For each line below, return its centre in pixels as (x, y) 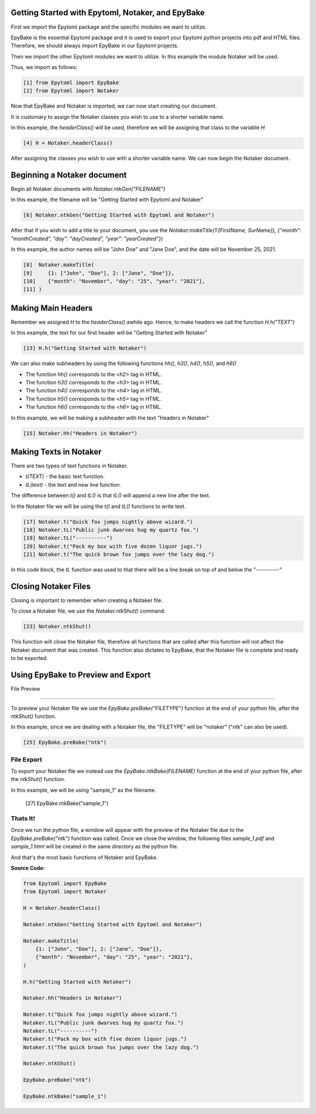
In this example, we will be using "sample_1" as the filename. (83, 790)
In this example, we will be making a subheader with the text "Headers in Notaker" (110, 418)
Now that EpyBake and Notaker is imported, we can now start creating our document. (114, 106)
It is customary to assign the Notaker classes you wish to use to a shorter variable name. (118, 116)
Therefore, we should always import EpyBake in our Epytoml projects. (95, 46)
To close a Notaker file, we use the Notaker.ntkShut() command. (88, 611)
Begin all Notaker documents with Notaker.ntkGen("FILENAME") (88, 189)
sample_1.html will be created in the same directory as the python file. (95, 847)
